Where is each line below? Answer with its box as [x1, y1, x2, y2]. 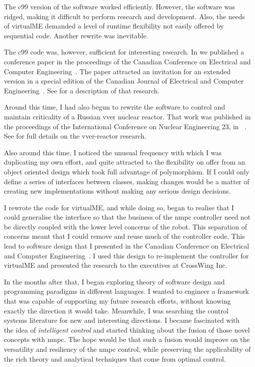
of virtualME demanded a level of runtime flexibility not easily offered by [4, 21, 224, 31]
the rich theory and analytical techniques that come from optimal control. [4, 353, 226, 364]
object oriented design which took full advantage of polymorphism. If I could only [4, 166, 250, 176]
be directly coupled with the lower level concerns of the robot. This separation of [4, 221, 247, 231]
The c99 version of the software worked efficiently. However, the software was [4, 1, 235, 11]
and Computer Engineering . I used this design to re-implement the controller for [4, 250, 249, 260]
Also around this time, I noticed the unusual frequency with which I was [4, 147, 222, 157]
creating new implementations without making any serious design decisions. [4, 186, 231, 196]
